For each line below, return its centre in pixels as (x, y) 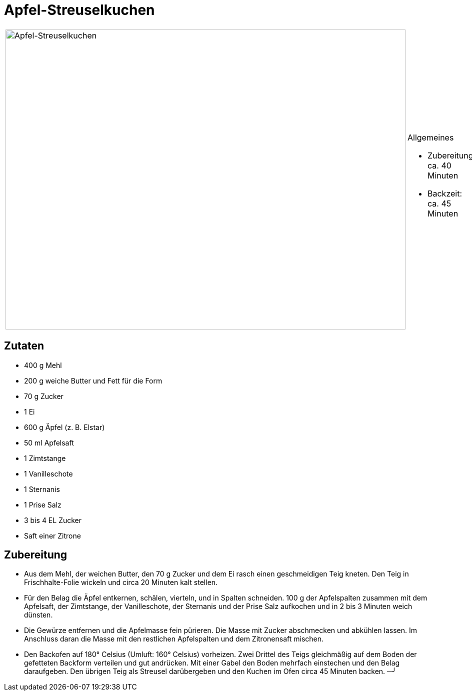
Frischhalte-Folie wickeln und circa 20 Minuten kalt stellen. (121, 582)
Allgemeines (431, 137)
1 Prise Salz (43, 504)
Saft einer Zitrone (52, 535)
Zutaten (24, 346)
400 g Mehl (43, 365)
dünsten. (38, 615)
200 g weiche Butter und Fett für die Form (93, 380)
